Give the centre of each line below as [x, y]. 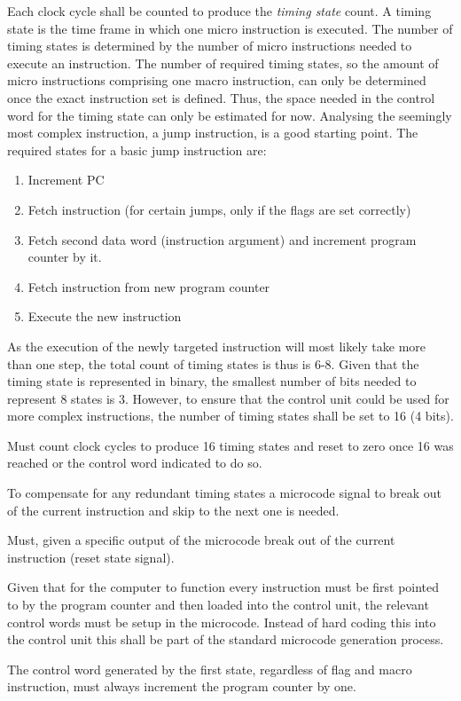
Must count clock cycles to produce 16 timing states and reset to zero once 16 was [230, 445]
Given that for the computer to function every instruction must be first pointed [223, 587]
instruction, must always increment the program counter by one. [182, 686]
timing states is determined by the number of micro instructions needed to [210, 46]
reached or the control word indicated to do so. [135, 463]
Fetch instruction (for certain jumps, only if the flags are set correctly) [219, 209]
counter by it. [65, 257]
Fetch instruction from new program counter [149, 286]
